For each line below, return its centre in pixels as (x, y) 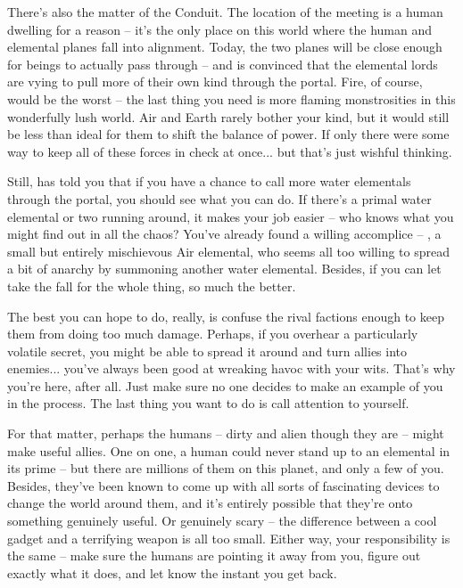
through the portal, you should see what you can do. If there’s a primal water (219, 198)
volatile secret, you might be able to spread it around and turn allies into (207, 351)
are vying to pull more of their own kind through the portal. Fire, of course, (215, 82)
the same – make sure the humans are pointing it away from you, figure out (214, 555)
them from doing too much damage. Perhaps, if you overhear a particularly (213, 334)
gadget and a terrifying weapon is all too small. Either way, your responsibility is (229, 538)
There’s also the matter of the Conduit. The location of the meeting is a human (225, 12)
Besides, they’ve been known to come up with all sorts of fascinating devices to (223, 485)
